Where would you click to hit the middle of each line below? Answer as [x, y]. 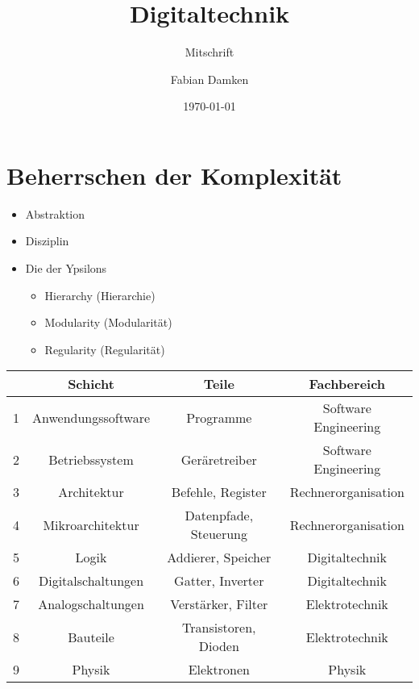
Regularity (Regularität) [105, 349]
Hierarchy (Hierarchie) [100, 295]
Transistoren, [219, 628]
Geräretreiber [219, 459]
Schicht [91, 384]
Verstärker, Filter [219, 604]
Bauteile [91, 637]
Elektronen [219, 670]
